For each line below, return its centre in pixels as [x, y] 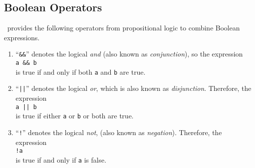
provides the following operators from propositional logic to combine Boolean [123, 28]
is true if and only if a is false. [61, 159]
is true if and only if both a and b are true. [80, 71]
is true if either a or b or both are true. [75, 116]
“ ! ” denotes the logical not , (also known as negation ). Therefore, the [119, 132]
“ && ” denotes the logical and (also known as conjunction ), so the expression [129, 54]
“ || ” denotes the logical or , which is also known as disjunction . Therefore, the [133, 88]
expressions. [22, 37]
